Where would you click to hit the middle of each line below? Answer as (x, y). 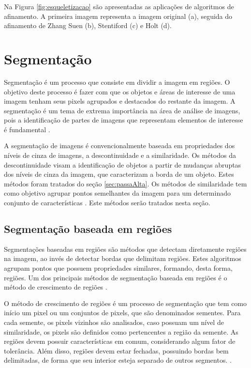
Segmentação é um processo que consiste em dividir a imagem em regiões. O (117, 82)
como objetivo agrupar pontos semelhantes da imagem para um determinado (117, 193)
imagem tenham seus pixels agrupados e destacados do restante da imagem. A (120, 101)
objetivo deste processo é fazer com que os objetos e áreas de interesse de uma (120, 91)
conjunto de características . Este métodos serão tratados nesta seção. (107, 203)
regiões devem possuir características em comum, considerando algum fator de (120, 341)
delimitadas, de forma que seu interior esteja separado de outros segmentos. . (118, 360)
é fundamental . (27, 129)
